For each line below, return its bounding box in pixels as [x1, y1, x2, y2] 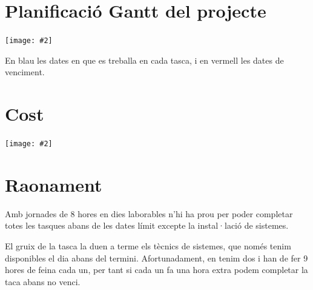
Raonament [5, 172, 102, 197]
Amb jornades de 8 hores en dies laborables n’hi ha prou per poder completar [5, 207, 293, 220]
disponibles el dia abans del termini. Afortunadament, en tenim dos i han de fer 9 [5, 251, 308, 264]
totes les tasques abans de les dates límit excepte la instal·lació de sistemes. [5, 219, 289, 232]
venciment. [5, 66, 45, 78]
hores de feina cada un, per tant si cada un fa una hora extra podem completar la [5, 263, 308, 276]
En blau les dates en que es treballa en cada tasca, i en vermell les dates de [5, 53, 284, 66]
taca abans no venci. [5, 275, 81, 288]
